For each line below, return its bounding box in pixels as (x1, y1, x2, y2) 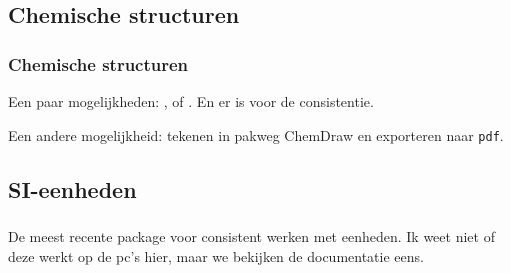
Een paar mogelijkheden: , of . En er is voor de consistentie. (8, 91, 374, 111)
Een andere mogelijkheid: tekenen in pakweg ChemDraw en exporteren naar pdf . (8, 124, 504, 145)
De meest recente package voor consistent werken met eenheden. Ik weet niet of (8, 225, 495, 246)
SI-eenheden (8, 173, 137, 204)
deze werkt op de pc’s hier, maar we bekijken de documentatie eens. (8, 245, 424, 266)
